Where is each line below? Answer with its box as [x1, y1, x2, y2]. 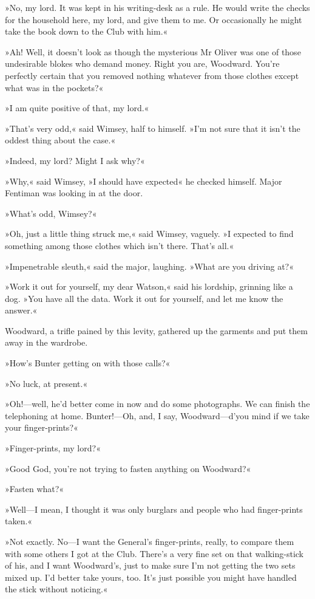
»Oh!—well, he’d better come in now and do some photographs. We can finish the [5, 397, 310, 410]
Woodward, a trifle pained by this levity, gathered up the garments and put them [5, 324, 308, 337]
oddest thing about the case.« [5, 134, 116, 146]
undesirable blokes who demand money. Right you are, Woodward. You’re [5, 57, 280, 70]
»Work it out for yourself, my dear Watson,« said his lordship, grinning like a [5, 280, 293, 293]
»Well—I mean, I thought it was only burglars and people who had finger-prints [5, 502, 303, 515]
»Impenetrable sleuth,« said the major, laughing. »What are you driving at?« [5, 259, 294, 272]
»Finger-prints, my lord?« [5, 442, 101, 454]
